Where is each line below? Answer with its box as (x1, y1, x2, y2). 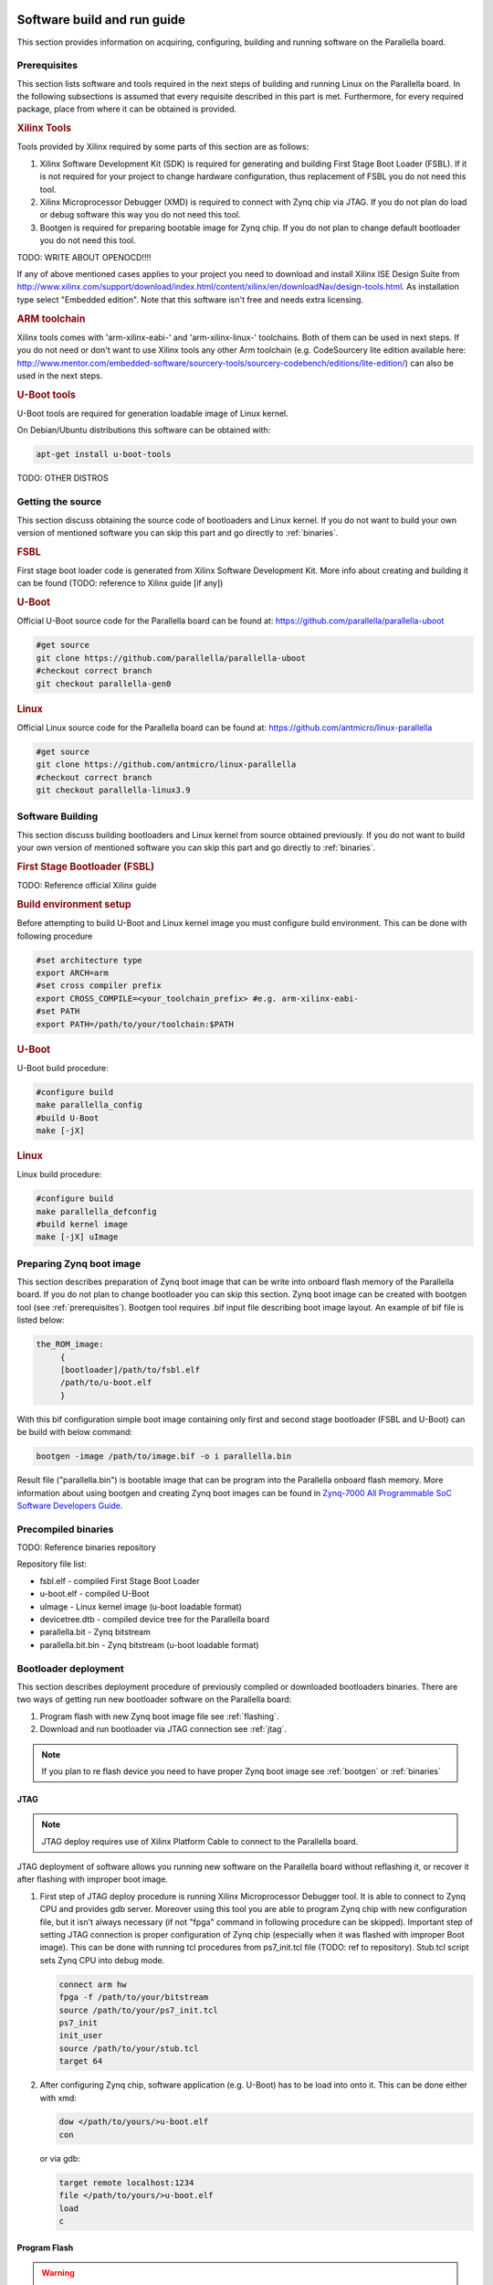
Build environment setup (16, 898, 131, 910)
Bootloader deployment (16, 1662, 124, 1674)
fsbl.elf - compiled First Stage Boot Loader (39, 1575, 200, 1586)
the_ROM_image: (36, 1339, 104, 1350)
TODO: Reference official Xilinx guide (16, 880, 157, 891)
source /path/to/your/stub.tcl (58, 2043, 200, 2054)
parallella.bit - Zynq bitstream (39, 1627, 151, 1638)
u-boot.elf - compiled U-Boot (39, 1589, 150, 1599)
